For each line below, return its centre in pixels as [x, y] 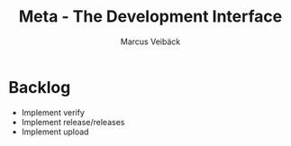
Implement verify [53, 112]
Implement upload [55, 132]
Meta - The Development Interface [150, 17]
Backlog [40, 87]
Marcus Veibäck [150, 41]
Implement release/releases [73, 122]
